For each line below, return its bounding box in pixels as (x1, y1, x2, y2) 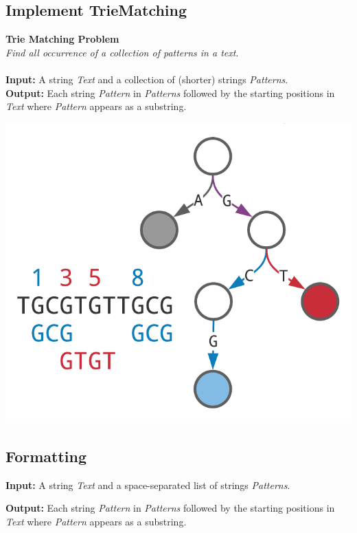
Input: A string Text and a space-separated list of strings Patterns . (5, 477, 290, 492)
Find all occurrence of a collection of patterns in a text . (5, 45, 239, 59)
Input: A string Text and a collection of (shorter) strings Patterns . (5, 72, 288, 86)
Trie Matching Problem (5, 32, 119, 46)
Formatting (5, 445, 87, 466)
